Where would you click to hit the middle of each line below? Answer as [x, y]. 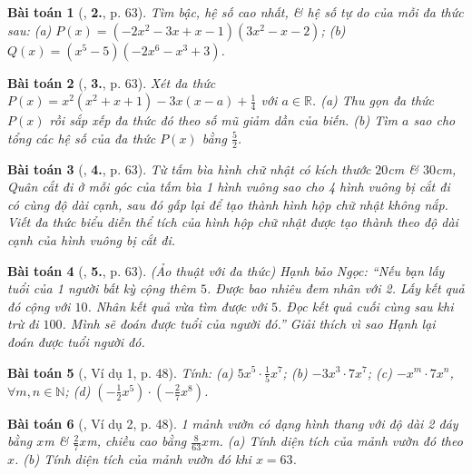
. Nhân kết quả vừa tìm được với [177, 306]
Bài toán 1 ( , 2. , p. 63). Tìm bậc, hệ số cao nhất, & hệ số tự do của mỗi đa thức [236, 12]
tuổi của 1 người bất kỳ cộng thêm [102, 288]
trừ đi [23, 324]
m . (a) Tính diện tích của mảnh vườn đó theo [336, 441]
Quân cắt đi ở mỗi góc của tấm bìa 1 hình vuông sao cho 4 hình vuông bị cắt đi [229, 187]
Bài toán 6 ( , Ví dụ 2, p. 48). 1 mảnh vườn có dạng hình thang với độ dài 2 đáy [233, 423]
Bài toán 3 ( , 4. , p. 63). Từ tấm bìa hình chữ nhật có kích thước [189, 168]
